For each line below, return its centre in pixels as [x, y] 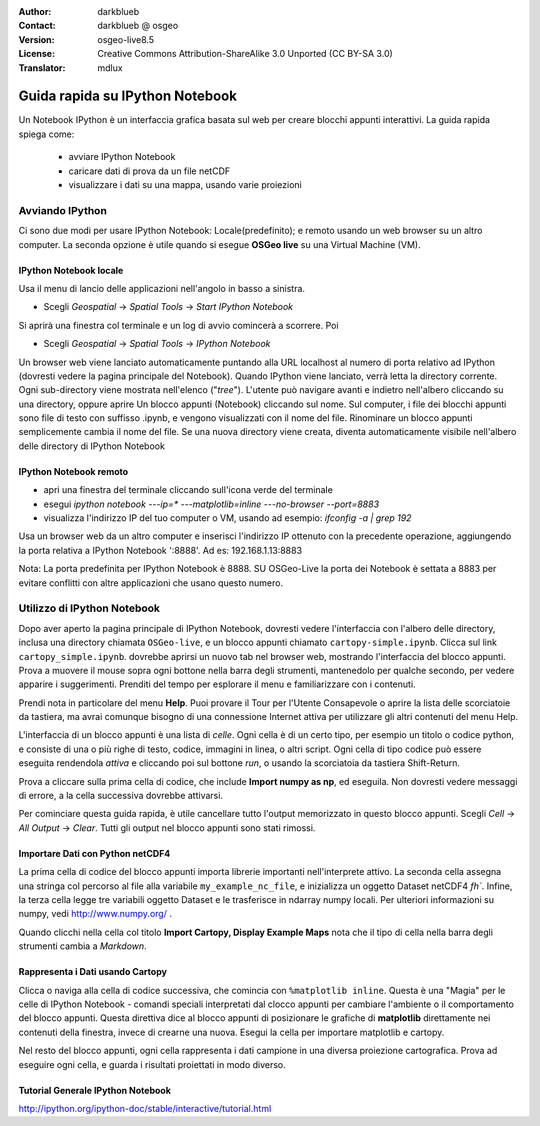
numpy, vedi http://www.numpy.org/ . [95, 914]
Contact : [37, 26]
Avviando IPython [62, 210]
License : [36, 54]
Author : [35, 11]
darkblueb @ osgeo [138, 26]
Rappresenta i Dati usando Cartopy [92, 972]
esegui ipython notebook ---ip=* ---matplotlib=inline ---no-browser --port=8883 [211, 504]
